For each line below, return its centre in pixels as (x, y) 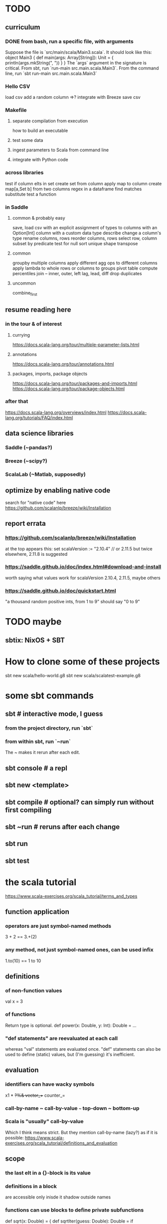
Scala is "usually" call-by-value (44, 1122)
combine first (25, 294)
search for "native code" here (36, 502)
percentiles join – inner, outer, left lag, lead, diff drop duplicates (77, 274)
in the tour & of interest (34, 324)
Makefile (16, 110)
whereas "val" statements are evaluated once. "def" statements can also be (83, 1049)
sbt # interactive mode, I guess (54, 714)
